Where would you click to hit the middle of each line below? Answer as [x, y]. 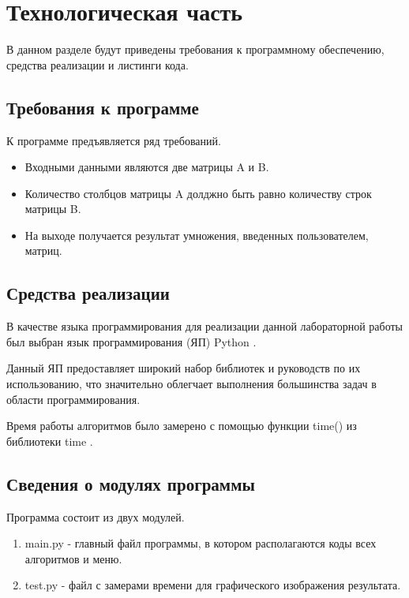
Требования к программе [103, 107]
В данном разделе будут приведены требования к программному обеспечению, [195, 49]
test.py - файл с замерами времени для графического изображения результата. [213, 585]
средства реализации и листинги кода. [98, 64]
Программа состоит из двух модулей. [96, 516]
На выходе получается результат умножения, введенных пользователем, [197, 235]
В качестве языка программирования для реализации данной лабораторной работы [205, 326]
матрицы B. [53, 209]
